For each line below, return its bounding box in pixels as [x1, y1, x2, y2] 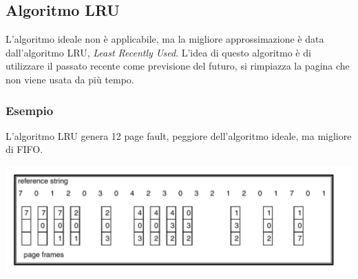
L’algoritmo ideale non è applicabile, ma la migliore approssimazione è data [6, 32, 324, 46]
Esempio [6, 101, 54, 118]
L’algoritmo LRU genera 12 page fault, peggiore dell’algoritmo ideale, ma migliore [6, 128, 352, 143]
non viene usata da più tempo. [6, 72, 134, 86]
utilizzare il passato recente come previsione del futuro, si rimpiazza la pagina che [6, 59, 350, 73]
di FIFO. [6, 142, 43, 156]
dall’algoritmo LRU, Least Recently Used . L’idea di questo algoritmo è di [6, 45, 311, 59]
